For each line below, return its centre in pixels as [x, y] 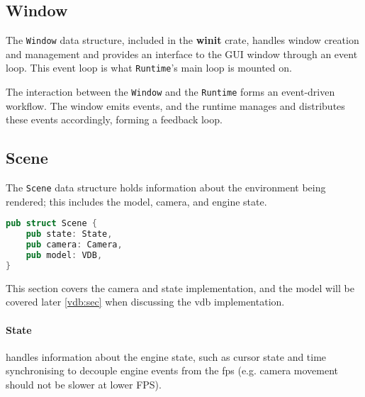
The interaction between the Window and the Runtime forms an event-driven [170, 92]
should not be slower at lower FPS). [84, 384]
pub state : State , [69, 234]
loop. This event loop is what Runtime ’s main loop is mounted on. [149, 68]
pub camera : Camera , [74, 245]
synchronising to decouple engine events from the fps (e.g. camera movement [172, 370]
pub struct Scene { [51, 224]
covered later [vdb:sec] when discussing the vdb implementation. [145, 302]
